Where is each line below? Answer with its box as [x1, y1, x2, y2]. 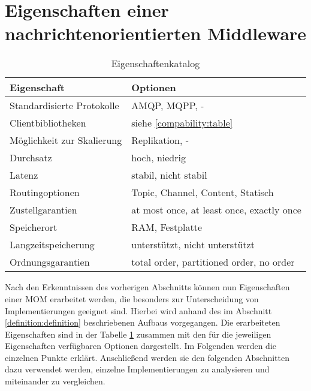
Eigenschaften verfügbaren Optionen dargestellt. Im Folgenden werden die [5, 339, 277, 352]
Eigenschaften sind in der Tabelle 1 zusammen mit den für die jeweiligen [5, 327, 271, 340]
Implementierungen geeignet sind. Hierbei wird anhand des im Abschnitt [5, 304, 272, 317]
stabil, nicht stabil [131, 168, 207, 182]
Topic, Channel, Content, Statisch [131, 185, 274, 200]
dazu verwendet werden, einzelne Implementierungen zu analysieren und [5, 363, 270, 375]
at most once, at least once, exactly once [131, 203, 301, 217]
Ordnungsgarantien [10, 255, 90, 269]
